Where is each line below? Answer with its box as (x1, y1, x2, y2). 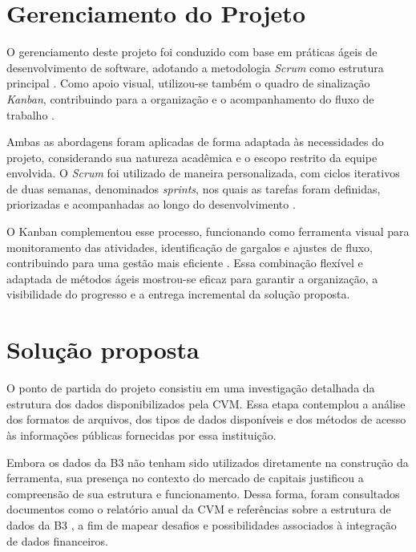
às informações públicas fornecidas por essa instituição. (6, 426, 277, 443)
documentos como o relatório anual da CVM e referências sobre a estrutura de (6, 501, 391, 517)
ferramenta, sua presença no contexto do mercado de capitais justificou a (6, 469, 364, 486)
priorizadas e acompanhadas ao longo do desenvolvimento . (6, 196, 296, 213)
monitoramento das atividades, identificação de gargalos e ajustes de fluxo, (6, 238, 374, 255)
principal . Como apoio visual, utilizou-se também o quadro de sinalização (6, 75, 370, 91)
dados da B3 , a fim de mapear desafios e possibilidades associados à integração (6, 516, 397, 533)
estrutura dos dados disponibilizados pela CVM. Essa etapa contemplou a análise (6, 395, 406, 412)
